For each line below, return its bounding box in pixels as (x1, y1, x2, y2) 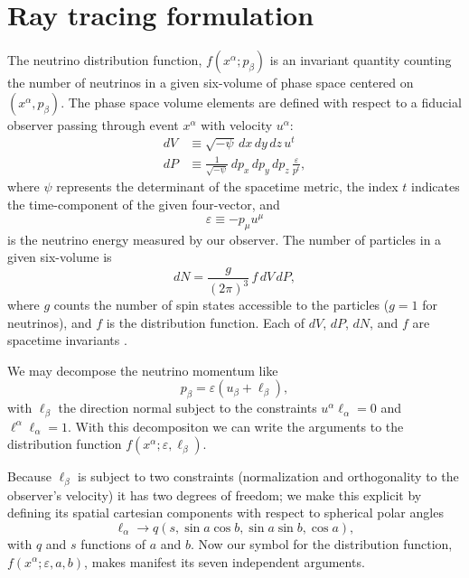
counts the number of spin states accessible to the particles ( (53, 295, 389, 314)
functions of (80, 534, 145, 553)
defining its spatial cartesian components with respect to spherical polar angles (7, 503, 444, 522)
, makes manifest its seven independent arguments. (84, 552, 365, 571)
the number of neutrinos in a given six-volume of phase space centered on (7, 73, 414, 92)
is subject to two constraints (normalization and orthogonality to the (78, 467, 459, 486)
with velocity (201, 115, 273, 134)
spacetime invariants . (7, 331, 127, 350)
